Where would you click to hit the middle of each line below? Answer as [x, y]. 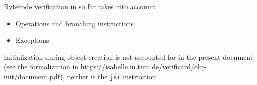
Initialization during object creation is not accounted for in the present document [129, 56]
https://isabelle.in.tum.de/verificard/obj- [144, 66]
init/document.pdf [32, 76]
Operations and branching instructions [75, 23]
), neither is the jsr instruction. [109, 76]
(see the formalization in [41, 66]
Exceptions [32, 40]
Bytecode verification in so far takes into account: [80, 6]
